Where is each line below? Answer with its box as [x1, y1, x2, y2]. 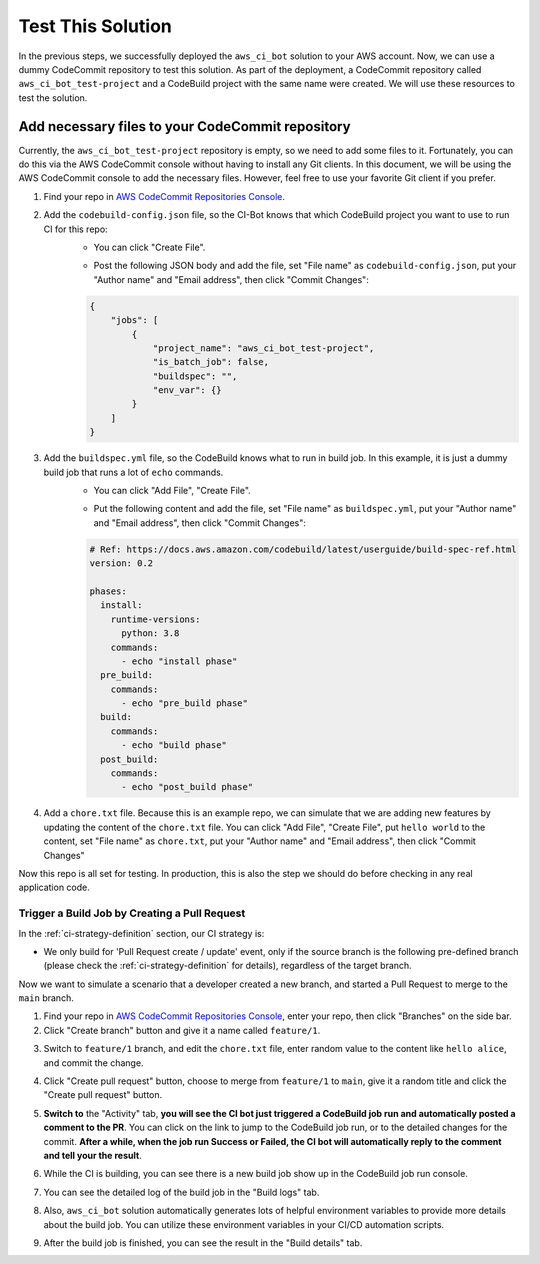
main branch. [18, 992, 74, 1004]
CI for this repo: [43, 223, 109, 235]
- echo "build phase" [121, 740, 227, 751]
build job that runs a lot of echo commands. [43, 466, 224, 478]
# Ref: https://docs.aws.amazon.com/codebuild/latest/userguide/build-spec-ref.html [89, 543, 517, 555]
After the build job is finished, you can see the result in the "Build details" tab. [43, 1236, 363, 1249]
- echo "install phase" [121, 655, 238, 667]
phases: [89, 585, 127, 597]
